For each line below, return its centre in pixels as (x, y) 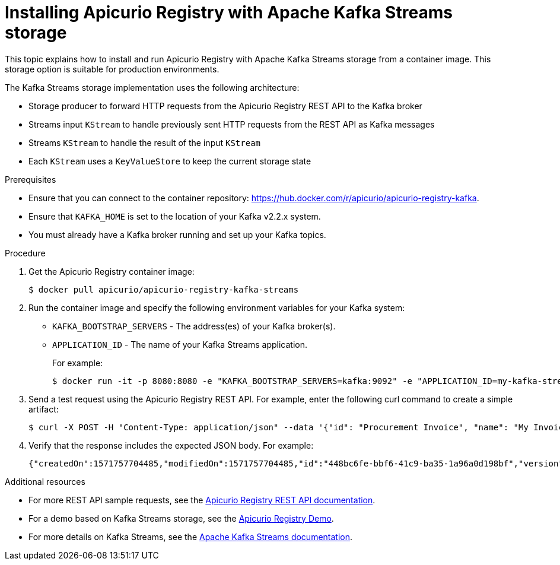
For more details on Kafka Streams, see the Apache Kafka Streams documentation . (191, 537)
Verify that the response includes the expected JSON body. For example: (171, 445)
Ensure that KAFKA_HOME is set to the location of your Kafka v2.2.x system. (175, 216)
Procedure (25, 253)
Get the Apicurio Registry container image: (112, 271)
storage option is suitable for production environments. (112, 69)
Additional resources (45, 481)
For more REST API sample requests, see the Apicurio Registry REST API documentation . (202, 500)
